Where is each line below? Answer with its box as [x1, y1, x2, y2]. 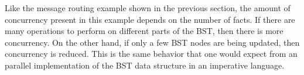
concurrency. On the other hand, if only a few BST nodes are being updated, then [5, 36, 300, 48]
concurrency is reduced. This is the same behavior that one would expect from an [5, 47, 298, 60]
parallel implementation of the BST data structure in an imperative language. [5, 59, 285, 71]
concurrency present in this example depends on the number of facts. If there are [5, 13, 295, 25]
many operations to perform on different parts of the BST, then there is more [5, 25, 283, 37]
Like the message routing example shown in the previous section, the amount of [5, 2, 291, 13]
